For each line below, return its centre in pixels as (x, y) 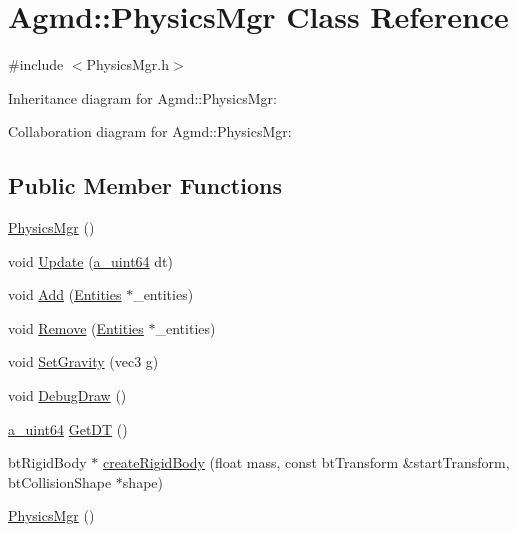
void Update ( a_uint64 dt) (90, 260)
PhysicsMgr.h (128, 64)
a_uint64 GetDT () (68, 428)
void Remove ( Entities (76, 327)
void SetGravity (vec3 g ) (83, 361)
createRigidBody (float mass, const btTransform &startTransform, (306, 462)
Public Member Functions (145, 185)
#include (36, 64)
